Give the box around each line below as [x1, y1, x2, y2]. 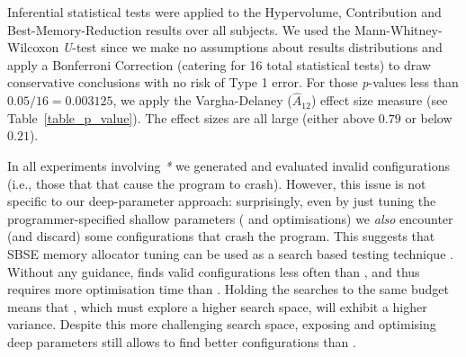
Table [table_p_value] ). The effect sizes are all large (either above [7, 108, 375, 127]
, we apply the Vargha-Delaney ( [112, 91, 292, 110]
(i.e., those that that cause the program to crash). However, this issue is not [7, 174, 426, 192]
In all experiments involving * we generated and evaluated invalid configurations [7, 156, 451, 174]
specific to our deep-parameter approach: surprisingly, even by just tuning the [7, 192, 436, 210]
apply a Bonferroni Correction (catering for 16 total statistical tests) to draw [7, 55, 431, 74]
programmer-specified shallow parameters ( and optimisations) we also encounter [7, 209, 453, 228]
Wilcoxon [7, 38, 59, 57]
